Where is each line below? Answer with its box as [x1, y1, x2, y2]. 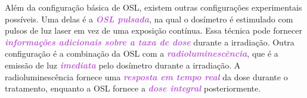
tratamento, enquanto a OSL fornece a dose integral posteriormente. [5, 82, 261, 94]
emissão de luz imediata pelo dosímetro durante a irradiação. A [5, 58, 241, 71]
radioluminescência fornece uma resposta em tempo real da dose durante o [5, 70, 288, 83]
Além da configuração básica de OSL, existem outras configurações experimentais [5, 1, 302, 13]
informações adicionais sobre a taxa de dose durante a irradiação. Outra [5, 35, 294, 48]
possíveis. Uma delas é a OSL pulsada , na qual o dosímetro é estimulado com [5, 12, 293, 25]
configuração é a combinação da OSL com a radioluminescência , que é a [5, 47, 278, 60]
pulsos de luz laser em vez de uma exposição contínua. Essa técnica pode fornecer [5, 24, 302, 37]
